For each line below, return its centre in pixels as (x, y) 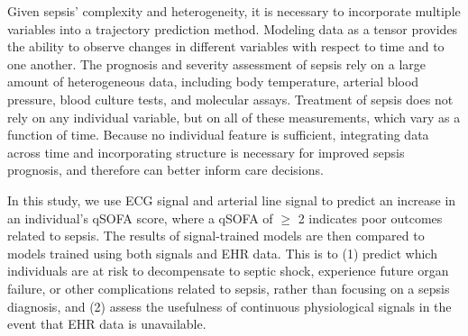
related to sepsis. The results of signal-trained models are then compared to (216, 236)
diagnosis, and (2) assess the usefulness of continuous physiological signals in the (229, 306)
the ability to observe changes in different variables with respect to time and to (226, 46)
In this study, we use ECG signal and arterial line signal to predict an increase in (232, 200)
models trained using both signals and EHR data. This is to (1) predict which (222, 253)
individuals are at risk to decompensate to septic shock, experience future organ (228, 271)
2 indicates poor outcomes (370, 218)
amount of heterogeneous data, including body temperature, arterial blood (213, 82)
